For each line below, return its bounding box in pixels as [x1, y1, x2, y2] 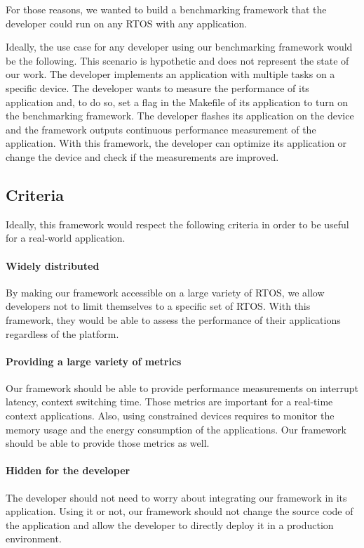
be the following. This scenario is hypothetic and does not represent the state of [6, 53, 349, 67]
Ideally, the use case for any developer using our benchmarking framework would [6, 39, 353, 54]
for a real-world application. [6, 230, 126, 245]
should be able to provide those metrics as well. [6, 436, 210, 450]
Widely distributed [6, 258, 100, 273]
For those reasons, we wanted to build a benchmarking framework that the [6, 2, 327, 16]
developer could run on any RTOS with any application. [6, 15, 248, 30]
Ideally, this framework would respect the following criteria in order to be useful [6, 216, 349, 231]
